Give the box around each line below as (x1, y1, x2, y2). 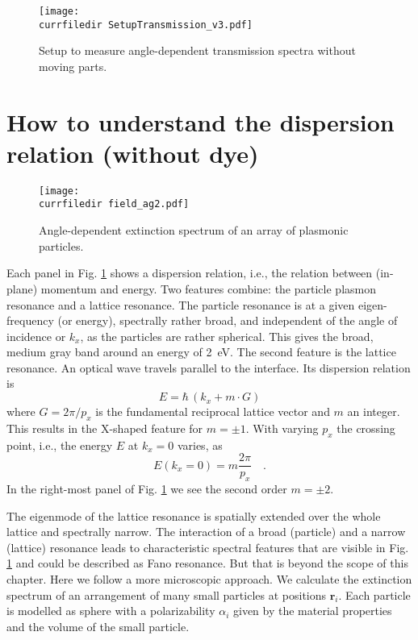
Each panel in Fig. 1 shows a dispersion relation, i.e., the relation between (6, 264, 373, 281)
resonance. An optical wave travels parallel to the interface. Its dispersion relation (6, 359, 411, 376)
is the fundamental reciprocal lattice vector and (95, 403, 330, 420)
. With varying (245, 419, 319, 436)
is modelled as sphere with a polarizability (6, 602, 215, 619)
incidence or (6, 327, 66, 344)
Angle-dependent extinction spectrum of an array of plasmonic (39, 222, 349, 239)
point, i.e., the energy (6, 436, 113, 453)
